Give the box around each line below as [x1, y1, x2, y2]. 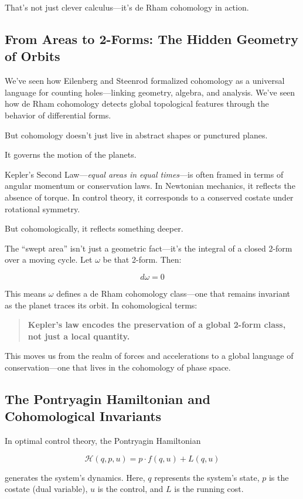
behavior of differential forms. [5, 108, 111, 121]
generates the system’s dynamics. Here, [5, 471, 145, 483]
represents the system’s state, [154, 471, 260, 483]
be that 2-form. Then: [103, 253, 182, 266]
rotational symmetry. [5, 202, 80, 215]
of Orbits [5, 47, 60, 65]
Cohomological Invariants [5, 407, 162, 425]
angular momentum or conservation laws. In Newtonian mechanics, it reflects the [5, 179, 295, 192]
